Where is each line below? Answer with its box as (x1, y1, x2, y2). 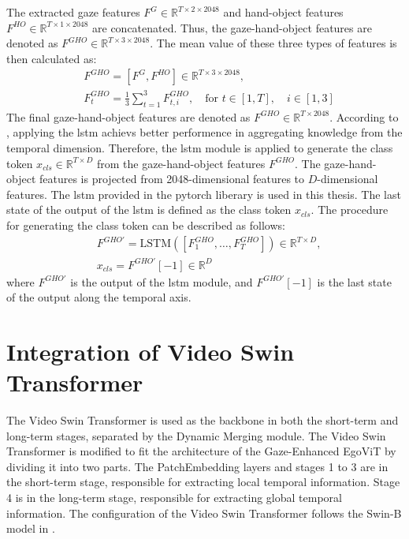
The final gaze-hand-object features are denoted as (6, 108, 251, 125)
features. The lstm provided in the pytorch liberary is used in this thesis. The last (6, 185, 401, 202)
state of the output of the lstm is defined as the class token (6, 201, 292, 218)
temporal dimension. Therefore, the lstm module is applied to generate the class (6, 139, 393, 155)
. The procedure (310, 201, 389, 218)
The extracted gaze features (6, 4, 140, 20)
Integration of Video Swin (6, 335, 295, 367)
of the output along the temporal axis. (6, 289, 191, 305)
